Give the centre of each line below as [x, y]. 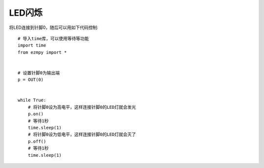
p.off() [37, 141]
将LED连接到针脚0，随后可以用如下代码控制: [54, 27]
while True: [32, 100]
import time [32, 46]
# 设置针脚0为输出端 [39, 73]
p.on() [36, 114]
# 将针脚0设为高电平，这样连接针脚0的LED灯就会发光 [82, 107]
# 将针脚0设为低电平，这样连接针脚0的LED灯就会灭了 [82, 134]
